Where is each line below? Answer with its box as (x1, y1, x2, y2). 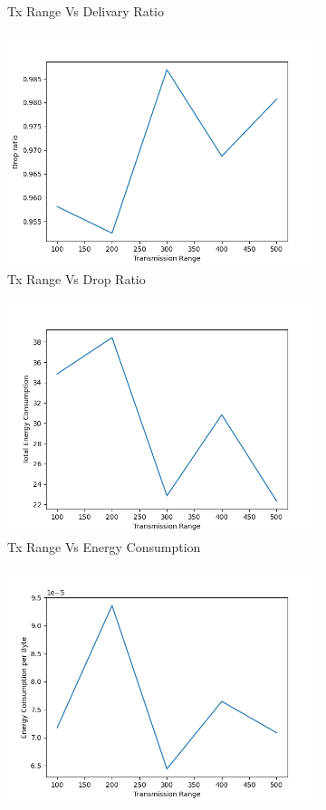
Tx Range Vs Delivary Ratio (7, 2, 164, 20)
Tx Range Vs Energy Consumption (7, 538, 201, 557)
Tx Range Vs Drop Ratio (7, 270, 146, 289)
